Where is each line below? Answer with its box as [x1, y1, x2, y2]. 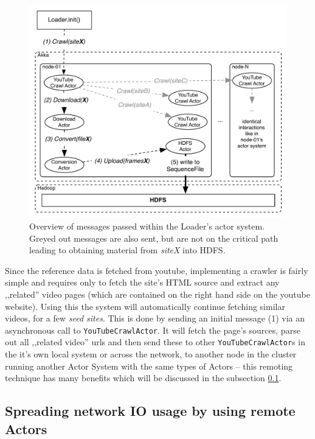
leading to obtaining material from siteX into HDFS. [29, 244, 226, 256]
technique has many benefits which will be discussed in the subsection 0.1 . [5, 371, 282, 384]
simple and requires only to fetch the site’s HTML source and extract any [5, 276, 280, 289]
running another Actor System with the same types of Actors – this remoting [5, 359, 293, 372]
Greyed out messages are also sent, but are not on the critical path [29, 231, 279, 244]
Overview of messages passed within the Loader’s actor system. [29, 220, 265, 233]
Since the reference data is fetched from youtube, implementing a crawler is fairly [5, 264, 308, 276]
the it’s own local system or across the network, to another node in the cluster [5, 348, 297, 360]
